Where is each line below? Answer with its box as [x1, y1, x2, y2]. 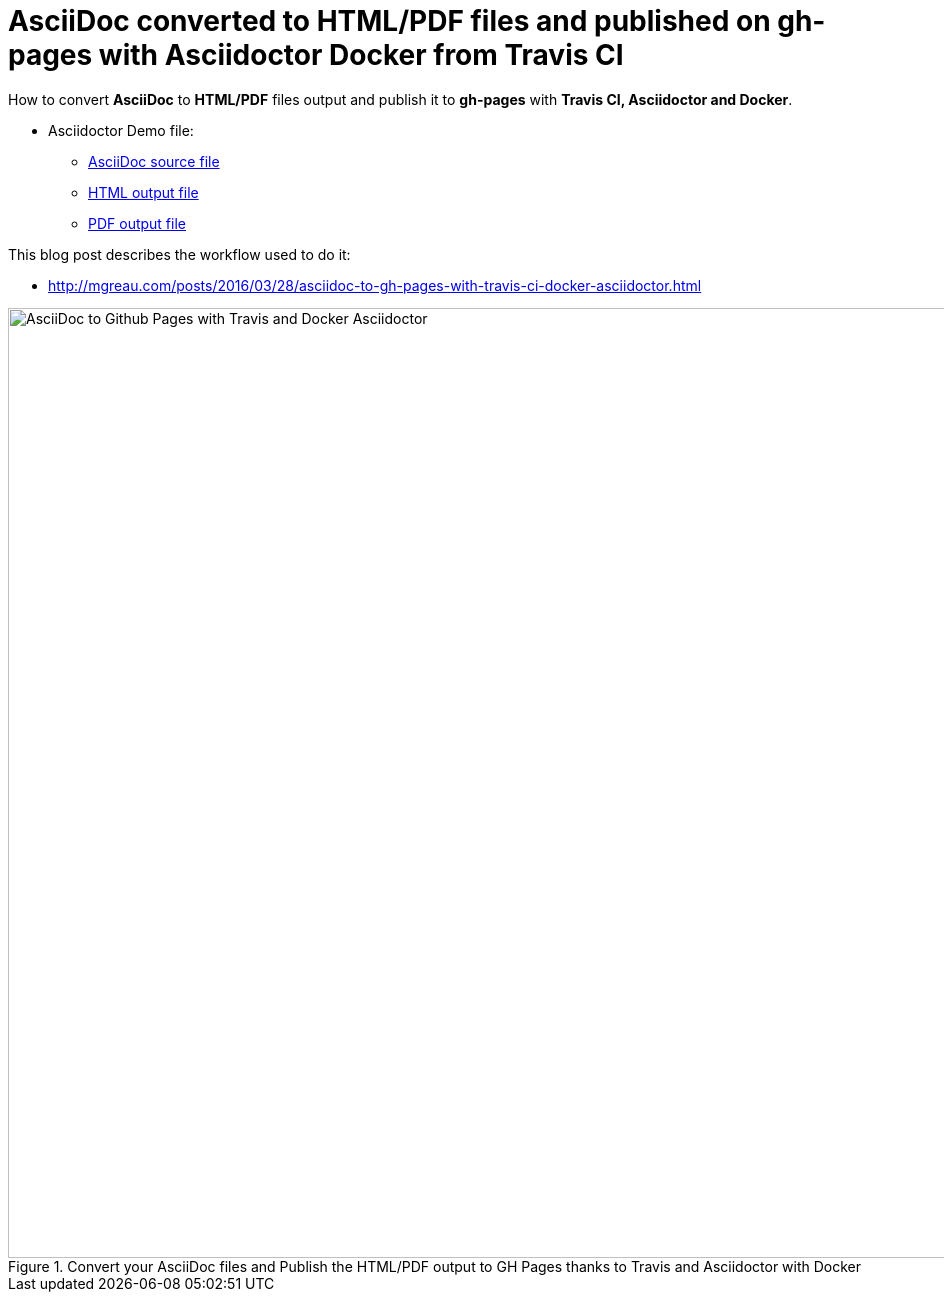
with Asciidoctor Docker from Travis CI [98, 38, 624, 72]
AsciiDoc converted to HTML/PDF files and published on [8, 4, 771, 38]
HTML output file [88, 183, 199, 201]
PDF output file [88, 214, 186, 232]
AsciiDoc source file [88, 152, 220, 170]
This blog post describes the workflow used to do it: [8, 245, 351, 263]
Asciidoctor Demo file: [48, 121, 194, 139]
